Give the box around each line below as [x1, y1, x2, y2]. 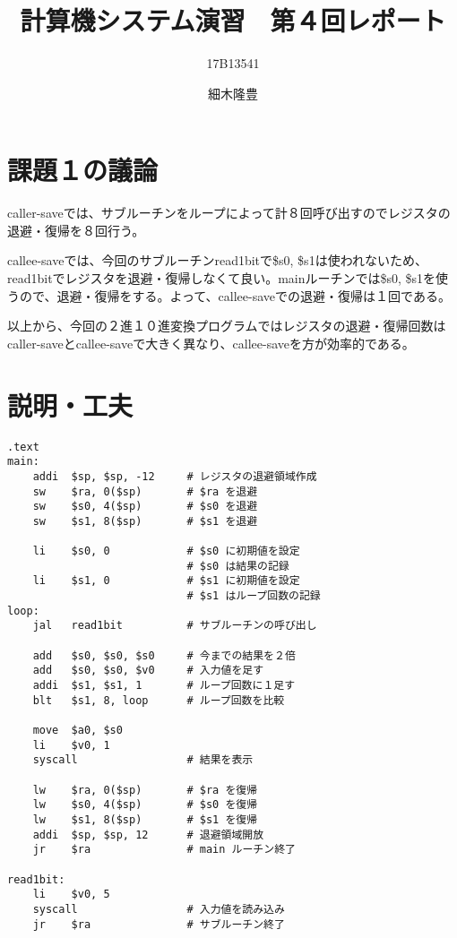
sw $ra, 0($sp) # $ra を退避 [32, 485, 258, 498]
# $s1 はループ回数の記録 [186, 589, 321, 603]
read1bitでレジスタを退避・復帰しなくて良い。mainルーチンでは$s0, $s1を [7, 269, 436, 288]
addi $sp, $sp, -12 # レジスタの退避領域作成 [32, 469, 317, 483]
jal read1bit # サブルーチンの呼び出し [32, 619, 317, 633]
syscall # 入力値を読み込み [32, 902, 285, 916]
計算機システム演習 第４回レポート [20, 2, 446, 39]
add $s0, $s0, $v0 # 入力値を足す [32, 664, 264, 677]
